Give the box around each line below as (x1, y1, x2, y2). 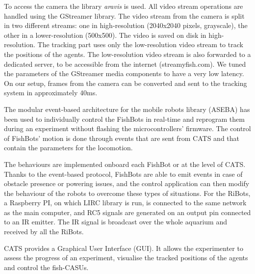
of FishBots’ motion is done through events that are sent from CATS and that (4, 133, 240, 143)
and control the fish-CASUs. (4, 262, 89, 272)
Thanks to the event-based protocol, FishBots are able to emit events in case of (4, 168, 243, 179)
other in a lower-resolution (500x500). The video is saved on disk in (4, 29, 206, 40)
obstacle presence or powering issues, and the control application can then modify (4, 178, 250, 189)
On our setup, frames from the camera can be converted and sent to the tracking (4, 78, 247, 88)
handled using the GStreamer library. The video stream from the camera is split (4, 10, 245, 21)
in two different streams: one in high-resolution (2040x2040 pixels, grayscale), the (4, 20, 248, 30)
